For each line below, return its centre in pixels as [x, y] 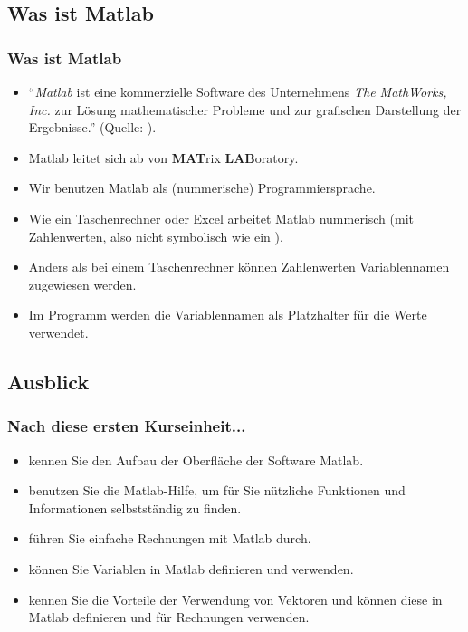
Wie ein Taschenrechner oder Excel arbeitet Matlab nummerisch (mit [221, 218]
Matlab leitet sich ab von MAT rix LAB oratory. [163, 157]
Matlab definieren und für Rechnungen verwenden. [169, 617]
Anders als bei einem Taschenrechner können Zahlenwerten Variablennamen [239, 267]
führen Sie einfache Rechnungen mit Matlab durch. [170, 538]
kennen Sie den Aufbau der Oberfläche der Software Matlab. [196, 460]
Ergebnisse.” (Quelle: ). [92, 127]
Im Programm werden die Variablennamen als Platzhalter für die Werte [228, 315]
